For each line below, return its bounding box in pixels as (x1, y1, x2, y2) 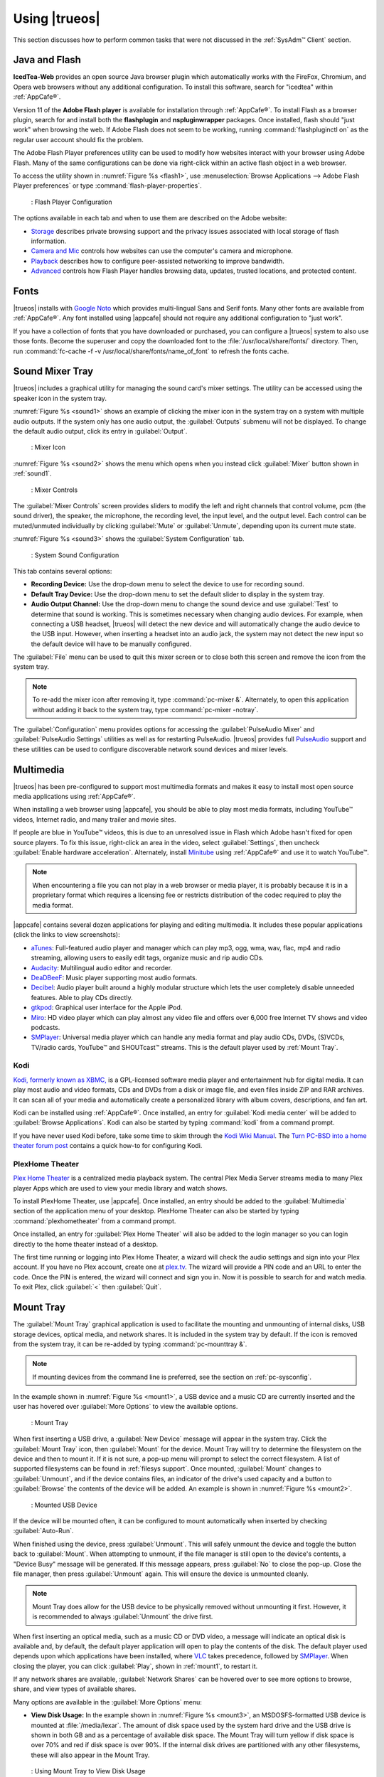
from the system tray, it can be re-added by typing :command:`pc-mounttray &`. (13, 1340, 247, 1348)
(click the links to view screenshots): (13, 930, 120, 939)
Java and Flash (13, 54, 82, 66)
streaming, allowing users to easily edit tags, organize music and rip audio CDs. (31, 953, 265, 962)
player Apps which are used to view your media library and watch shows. (13, 1183, 228, 1192)
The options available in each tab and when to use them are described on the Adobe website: (13, 214, 287, 222)
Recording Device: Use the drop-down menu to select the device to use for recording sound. (31, 580, 305, 589)
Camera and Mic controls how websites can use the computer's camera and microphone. (31, 247, 293, 255)
